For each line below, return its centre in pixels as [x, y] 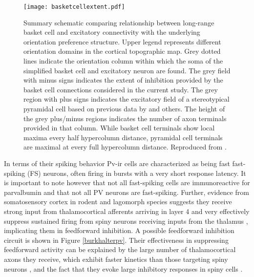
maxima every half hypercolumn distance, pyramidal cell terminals [123, 137]
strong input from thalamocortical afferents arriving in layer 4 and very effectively [127, 211]
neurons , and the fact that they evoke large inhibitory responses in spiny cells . [123, 268]
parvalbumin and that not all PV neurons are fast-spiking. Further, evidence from [127, 192]
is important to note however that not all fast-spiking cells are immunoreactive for [127, 182]
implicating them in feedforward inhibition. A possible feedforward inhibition [119, 230]
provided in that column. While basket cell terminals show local [119, 128]
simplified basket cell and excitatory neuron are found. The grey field [127, 70]
